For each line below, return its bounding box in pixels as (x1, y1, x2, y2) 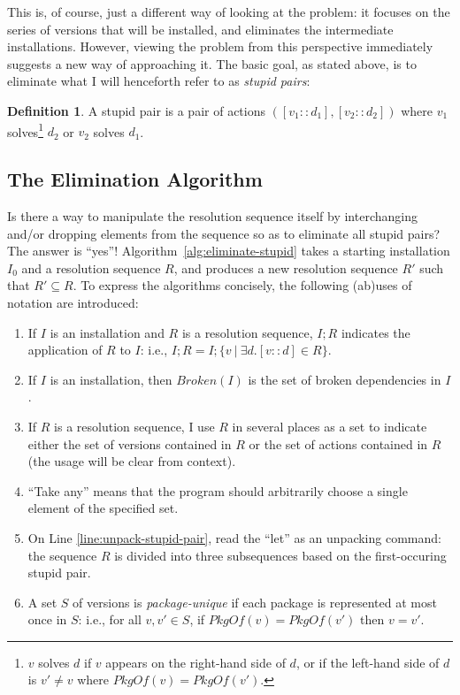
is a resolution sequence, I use (54, 416, 215, 435)
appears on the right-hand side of (105, 653, 286, 671)
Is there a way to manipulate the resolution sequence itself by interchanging (7, 207, 418, 225)
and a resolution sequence (21, 258, 161, 277)
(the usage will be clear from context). (27, 452, 236, 470)
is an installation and (50, 323, 165, 341)
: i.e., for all (78, 610, 142, 629)
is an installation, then (50, 370, 172, 388)
